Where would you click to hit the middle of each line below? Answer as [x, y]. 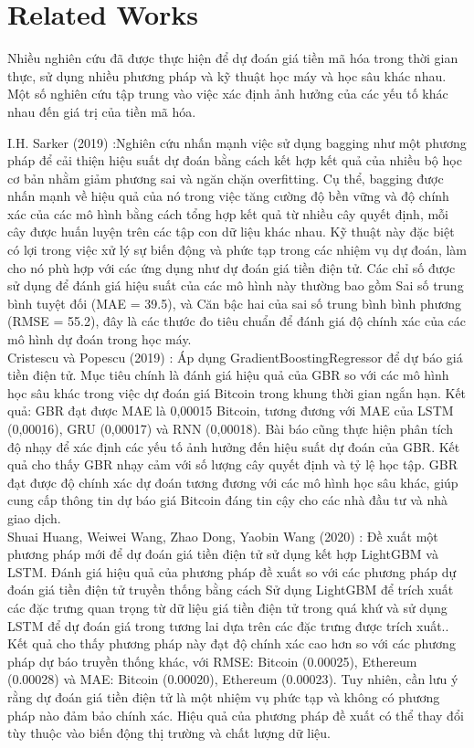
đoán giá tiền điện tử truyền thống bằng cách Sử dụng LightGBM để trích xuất [231, 590]
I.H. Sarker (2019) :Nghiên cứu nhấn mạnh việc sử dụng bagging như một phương [237, 142]
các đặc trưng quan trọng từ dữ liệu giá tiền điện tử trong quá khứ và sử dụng [227, 607]
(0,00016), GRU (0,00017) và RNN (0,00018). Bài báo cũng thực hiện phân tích [230, 428]
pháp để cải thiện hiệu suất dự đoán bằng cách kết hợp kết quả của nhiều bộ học [235, 160]
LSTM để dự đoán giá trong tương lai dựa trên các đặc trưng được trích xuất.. [228, 625]
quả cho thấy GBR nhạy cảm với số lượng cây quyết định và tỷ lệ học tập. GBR [232, 464]
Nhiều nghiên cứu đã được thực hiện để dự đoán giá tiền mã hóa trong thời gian [233, 58]
